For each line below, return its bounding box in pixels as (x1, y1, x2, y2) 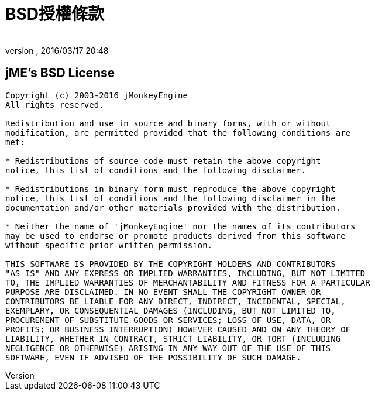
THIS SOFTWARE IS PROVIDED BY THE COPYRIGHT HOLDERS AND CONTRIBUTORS (5, 259, 336, 269)
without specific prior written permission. (5, 240, 213, 250)
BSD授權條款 (5, 4, 105, 24)
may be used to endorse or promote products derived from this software (5, 231, 346, 241)
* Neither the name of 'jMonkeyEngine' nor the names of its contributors (5, 221, 356, 231)
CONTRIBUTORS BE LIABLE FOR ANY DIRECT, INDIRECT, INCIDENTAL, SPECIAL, (5, 296, 346, 306)
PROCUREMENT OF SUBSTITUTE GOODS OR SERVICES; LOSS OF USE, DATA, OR (5, 315, 331, 325)
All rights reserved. (5, 99, 104, 109)
